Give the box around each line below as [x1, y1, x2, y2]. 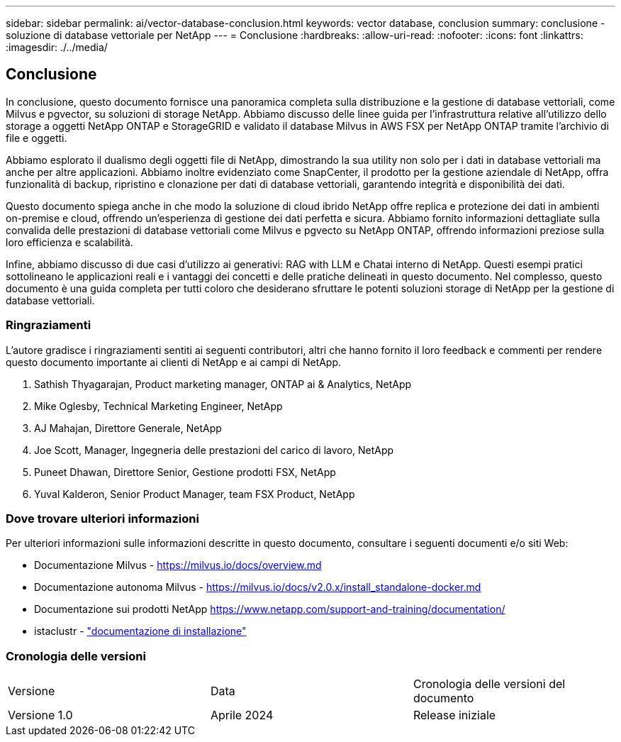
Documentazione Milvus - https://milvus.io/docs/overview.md [34, 559, 322, 572]
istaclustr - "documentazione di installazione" [34, 625, 247, 638]
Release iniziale [413, 708, 496, 723]
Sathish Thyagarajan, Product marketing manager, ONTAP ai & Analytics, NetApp [34, 377, 412, 390]
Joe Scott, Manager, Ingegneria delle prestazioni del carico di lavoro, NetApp [34, 443, 394, 456]
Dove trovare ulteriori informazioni [6, 511, 199, 526]
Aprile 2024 [210, 708, 274, 723]
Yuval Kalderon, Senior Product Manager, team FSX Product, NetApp [34, 487, 355, 500]
